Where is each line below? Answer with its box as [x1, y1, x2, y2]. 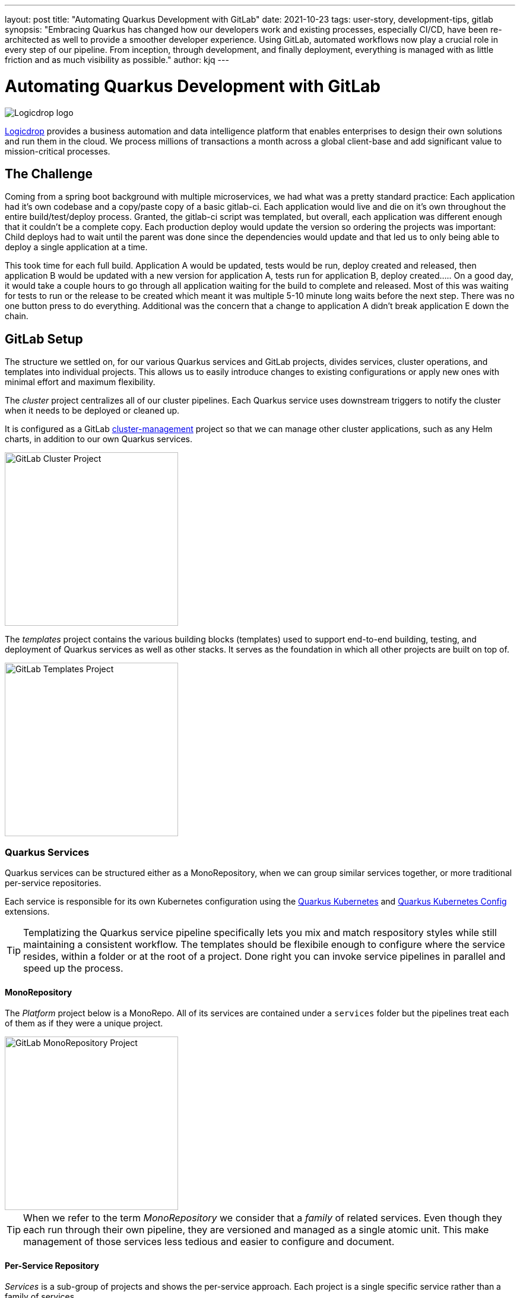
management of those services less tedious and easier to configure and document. [23, 1236, 395, 1248]
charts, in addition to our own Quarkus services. [5, 434, 192, 445]
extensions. [5, 906, 50, 916]
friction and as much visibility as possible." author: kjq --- [5, 55, 229, 65]
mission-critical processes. [5, 146, 110, 156]
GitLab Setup [5, 331, 83, 346]
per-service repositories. [5, 877, 102, 888]
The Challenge [5, 166, 93, 181]
